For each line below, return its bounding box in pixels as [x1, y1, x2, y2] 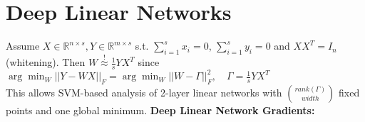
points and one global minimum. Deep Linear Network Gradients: [6, 103, 315, 118]
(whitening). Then [6, 55, 86, 70]
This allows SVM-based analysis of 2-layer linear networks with [6, 85, 282, 100]
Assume [6, 38, 40, 53]
